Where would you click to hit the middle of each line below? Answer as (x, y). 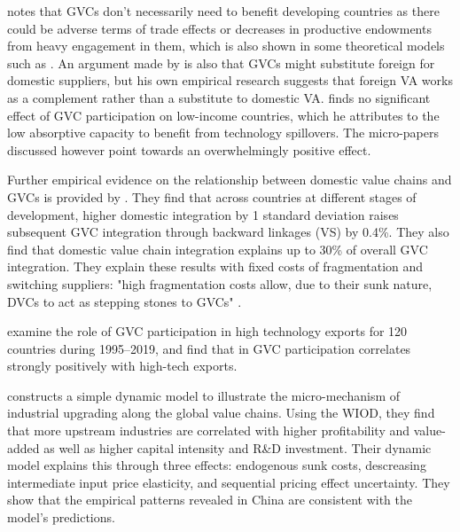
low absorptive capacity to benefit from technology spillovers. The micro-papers (223, 133)
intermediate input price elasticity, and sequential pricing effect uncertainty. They (229, 482)
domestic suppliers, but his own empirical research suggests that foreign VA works (230, 80)
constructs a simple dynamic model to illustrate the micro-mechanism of (204, 395)
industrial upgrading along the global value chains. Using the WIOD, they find (221, 413)
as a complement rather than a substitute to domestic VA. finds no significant (219, 97)
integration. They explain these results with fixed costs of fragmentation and (215, 266)
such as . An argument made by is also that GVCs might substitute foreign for (221, 63)
